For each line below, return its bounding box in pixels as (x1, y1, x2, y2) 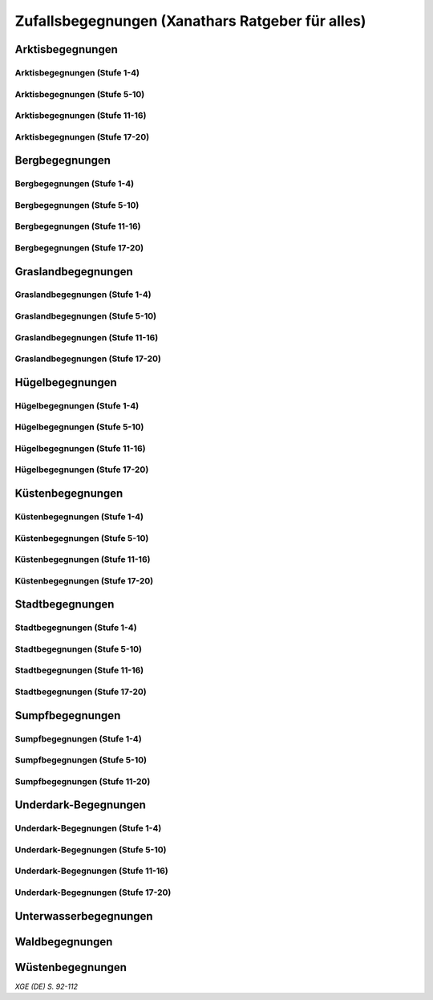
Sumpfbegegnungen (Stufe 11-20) (14, 775, 151, 787)
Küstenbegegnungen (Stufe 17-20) (14, 575, 154, 586)
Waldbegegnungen (14, 935, 113, 949)
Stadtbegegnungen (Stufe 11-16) (14, 665, 144, 676)
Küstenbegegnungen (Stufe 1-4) (14, 511, 144, 522)
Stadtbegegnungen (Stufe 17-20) (14, 686, 148, 697)
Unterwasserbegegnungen (14, 909, 153, 923)
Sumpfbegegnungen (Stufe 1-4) (14, 733, 142, 744)
